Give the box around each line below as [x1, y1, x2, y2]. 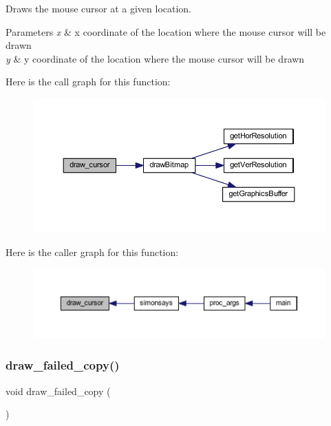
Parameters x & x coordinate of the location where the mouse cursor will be [6, 24, 326, 39]
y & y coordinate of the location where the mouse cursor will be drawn [6, 51, 305, 65]
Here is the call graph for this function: [6, 74, 171, 89]
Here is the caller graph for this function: [6, 244, 179, 259]
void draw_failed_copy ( [6, 383, 111, 398]
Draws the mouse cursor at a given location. [6, 1, 192, 15]
